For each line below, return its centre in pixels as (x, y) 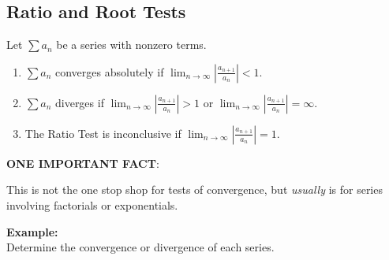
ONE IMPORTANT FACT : (83, 163)
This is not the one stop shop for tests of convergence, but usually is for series (194, 189)
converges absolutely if (109, 71)
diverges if (79, 102)
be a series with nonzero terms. (131, 45)
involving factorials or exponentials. (92, 204)
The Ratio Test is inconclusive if (103, 133)
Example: (32, 231)
